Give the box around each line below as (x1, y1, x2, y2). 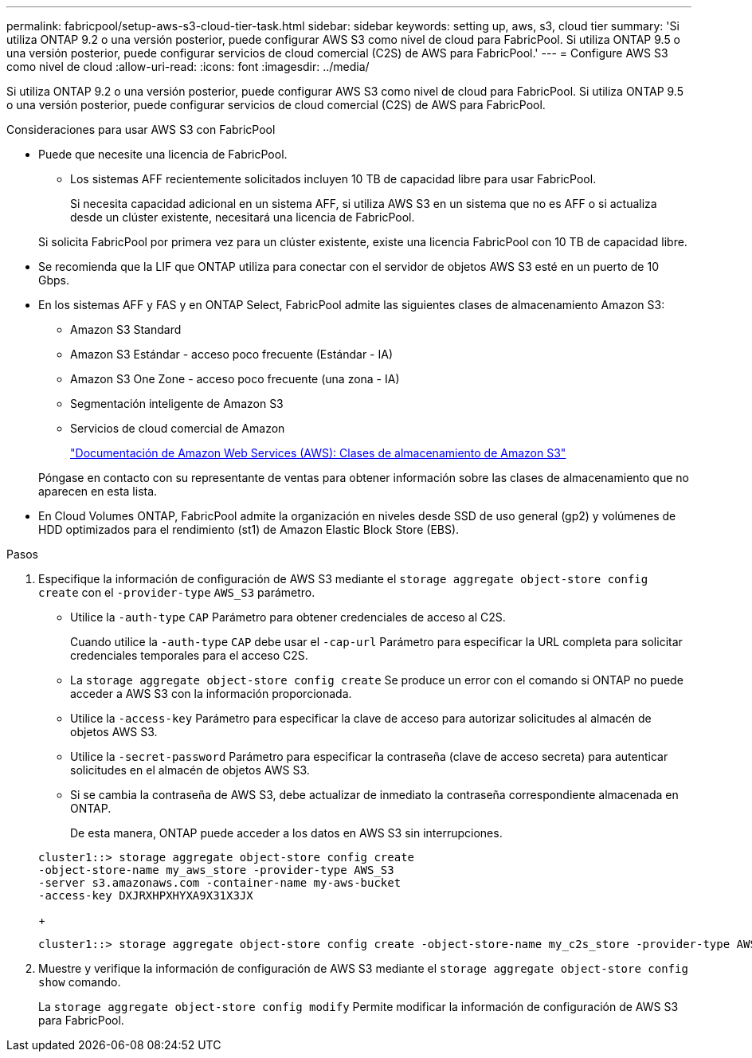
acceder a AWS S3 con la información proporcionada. (70, 687, 352, 700)
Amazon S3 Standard (70, 323, 182, 336)
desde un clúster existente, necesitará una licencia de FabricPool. (70, 210, 415, 224)
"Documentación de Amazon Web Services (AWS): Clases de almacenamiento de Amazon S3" (70, 446, 566, 460)
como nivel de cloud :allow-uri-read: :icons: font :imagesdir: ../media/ (6, 60, 370, 73)
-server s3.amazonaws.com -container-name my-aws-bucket (38, 876, 401, 889)
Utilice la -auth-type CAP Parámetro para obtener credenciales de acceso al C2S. (70, 610, 506, 624)
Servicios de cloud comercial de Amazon (70, 421, 285, 435)
